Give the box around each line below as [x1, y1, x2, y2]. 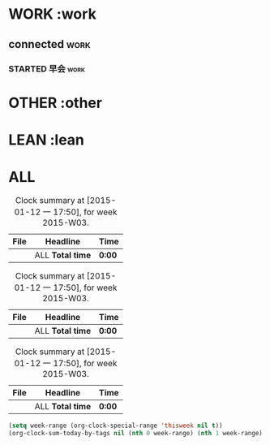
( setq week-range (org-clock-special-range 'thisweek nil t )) [8, 421, 223, 430]
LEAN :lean [8, 131, 85, 149]
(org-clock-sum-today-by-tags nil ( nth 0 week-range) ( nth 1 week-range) [8, 429, 264, 437]
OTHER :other [8, 93, 103, 112]
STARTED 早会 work [8, 63, 85, 74]
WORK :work [8, 5, 97, 24]
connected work [8, 37, 91, 51]
